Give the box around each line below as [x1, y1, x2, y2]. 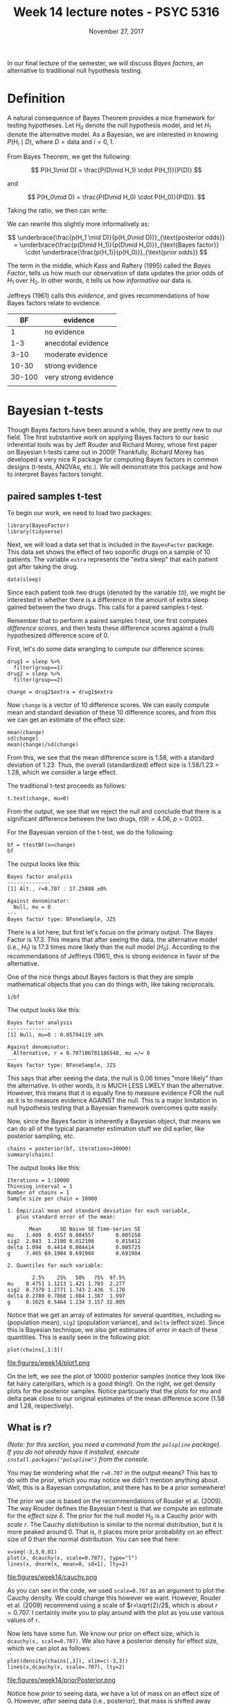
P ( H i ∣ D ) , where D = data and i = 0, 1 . [7, 137, 114, 147]
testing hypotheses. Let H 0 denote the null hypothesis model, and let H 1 [7, 121, 211, 131]
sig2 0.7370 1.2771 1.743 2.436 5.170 [7, 1286, 126, 1293]
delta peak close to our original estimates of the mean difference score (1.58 [7, 1394, 225, 1402]
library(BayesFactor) [7, 522, 70, 529]
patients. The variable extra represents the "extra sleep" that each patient [7, 555, 218, 564]
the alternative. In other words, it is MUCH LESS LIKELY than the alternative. [7, 1081, 224, 1089]
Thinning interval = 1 [7, 1183, 73, 1190]
